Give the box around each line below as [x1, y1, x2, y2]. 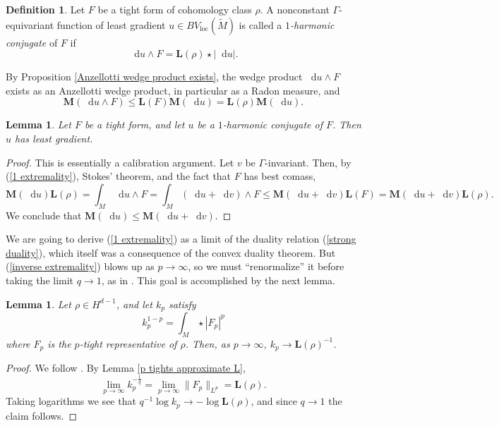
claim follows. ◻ [6, 408, 78, 422]
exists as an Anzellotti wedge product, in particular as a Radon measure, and [6, 83, 340, 97]
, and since [251, 394, 297, 408]
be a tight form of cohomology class [97, 2, 252, 16]
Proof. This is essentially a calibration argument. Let [6, 154, 234, 169]
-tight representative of [79, 336, 177, 351]
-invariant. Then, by [265, 154, 351, 169]
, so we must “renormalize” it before [188, 259, 344, 274]
